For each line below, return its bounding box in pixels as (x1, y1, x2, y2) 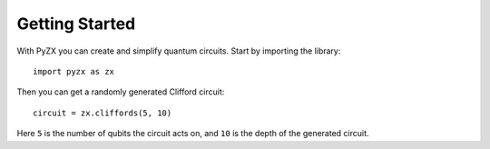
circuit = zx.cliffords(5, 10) (33, 107, 172, 118)
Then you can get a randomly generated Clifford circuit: (16, 86, 225, 97)
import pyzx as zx (33, 66, 115, 76)
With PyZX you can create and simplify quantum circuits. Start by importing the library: (16, 45, 341, 56)
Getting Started (16, 14, 136, 34)
